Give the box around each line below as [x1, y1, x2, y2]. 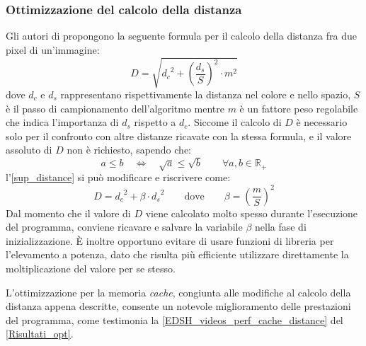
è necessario [296, 115, 348, 129]
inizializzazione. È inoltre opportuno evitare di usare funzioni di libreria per [6, 233, 334, 248]
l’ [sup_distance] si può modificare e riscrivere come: [6, 170, 231, 185]
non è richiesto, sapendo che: [67, 142, 191, 157]
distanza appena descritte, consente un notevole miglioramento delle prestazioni [6, 299, 351, 313]
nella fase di [254, 219, 307, 234]
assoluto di [6, 142, 52, 157]
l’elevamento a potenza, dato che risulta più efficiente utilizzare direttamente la [6, 247, 349, 262]
